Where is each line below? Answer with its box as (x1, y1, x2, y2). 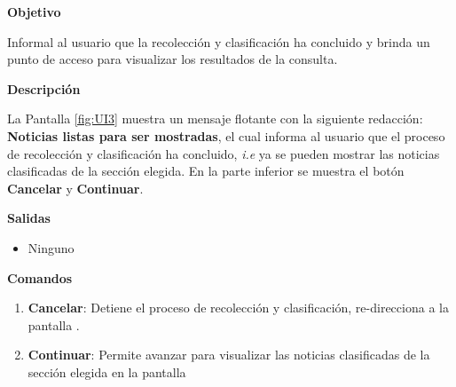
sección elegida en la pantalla (28, 362, 186, 381)
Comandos (7, 268, 73, 287)
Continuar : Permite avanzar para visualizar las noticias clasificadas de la (28, 345, 430, 364)
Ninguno (28, 238, 75, 257)
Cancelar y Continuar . (7, 178, 144, 197)
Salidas (7, 209, 51, 227)
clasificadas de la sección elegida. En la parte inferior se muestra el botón (7, 162, 405, 180)
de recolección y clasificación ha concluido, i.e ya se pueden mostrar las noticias (7, 144, 440, 162)
